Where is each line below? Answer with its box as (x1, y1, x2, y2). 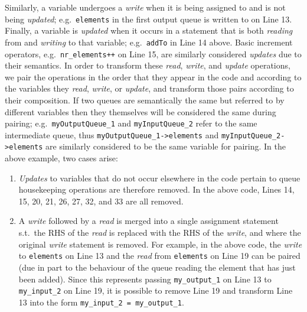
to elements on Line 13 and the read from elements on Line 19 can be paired (18, 249, 301, 262)
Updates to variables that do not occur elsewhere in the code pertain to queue (18, 171, 301, 184)
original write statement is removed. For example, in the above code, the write (18, 238, 302, 250)
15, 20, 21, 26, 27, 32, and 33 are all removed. (18, 194, 184, 207)
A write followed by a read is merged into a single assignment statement (18, 214, 279, 227)
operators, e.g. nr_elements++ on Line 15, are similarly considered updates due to (5, 47, 302, 60)
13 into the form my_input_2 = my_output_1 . (18, 295, 184, 308)
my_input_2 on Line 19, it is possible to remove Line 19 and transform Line (18, 284, 293, 297)
